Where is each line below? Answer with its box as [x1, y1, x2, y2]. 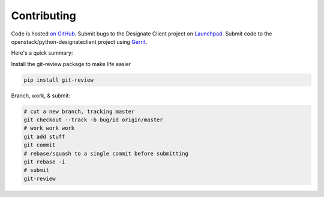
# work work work [23, 125, 75, 132]
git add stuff [23, 133, 65, 140]
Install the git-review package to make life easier [11, 60, 131, 67]
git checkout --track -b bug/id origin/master [23, 117, 163, 123]
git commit [23, 142, 56, 148]
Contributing [11, 9, 76, 22]
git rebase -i [23, 159, 65, 165]
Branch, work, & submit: [11, 92, 71, 99]
